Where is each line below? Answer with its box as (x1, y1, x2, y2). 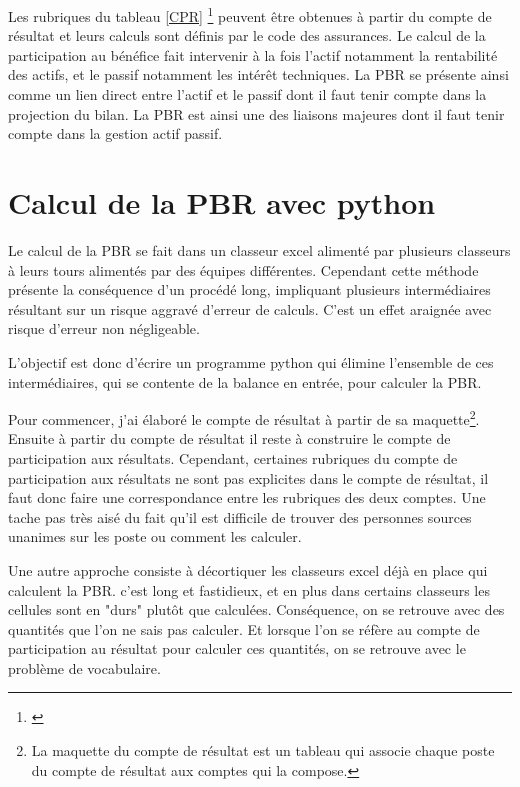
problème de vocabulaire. (8, 657, 161, 678)
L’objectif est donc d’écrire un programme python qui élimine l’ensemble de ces (8, 351, 494, 372)
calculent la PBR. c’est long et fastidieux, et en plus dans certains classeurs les (8, 579, 490, 600)
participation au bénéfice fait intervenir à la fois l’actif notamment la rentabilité (8, 44, 498, 65)
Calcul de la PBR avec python (8, 182, 436, 222)
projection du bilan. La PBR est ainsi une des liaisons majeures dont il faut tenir (8, 103, 505, 124)
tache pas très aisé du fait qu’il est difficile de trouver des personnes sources (8, 506, 472, 527)
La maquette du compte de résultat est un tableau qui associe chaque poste (31, 740, 495, 761)
